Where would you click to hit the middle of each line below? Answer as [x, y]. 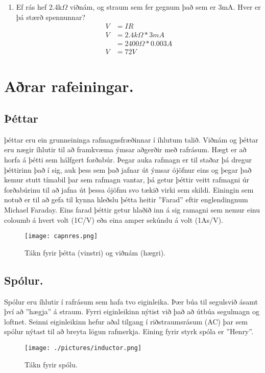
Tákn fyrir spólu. [51, 364]
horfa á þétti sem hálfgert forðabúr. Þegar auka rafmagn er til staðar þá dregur [128, 160]
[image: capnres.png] [61, 236]
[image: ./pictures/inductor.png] [83, 348]
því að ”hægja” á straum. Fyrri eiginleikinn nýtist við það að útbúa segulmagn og [132, 311]
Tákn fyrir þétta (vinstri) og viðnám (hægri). [95, 252]
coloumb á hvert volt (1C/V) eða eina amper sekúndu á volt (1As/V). [114, 219]
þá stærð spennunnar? [51, 17]
